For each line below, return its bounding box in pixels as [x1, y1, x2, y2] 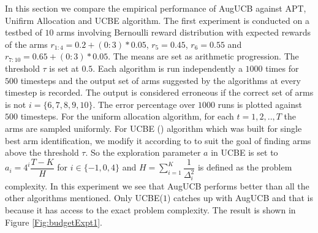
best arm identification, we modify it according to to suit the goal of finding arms [5, 134, 311, 147]
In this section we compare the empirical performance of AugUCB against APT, [5, 2, 306, 14]
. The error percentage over [93, 97, 195, 110]
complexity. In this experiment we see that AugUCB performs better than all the [5, 179, 309, 192]
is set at [49, 61, 79, 74]
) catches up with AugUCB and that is [167, 191, 313, 204]
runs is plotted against [218, 97, 302, 110]
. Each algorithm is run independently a [93, 61, 243, 74]
